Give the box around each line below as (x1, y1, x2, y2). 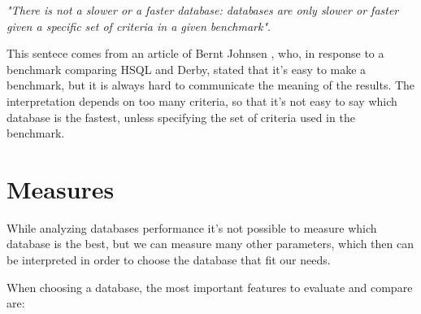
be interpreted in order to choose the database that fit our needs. (7, 251, 331, 268)
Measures (7, 172, 115, 205)
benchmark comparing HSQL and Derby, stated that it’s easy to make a (7, 60, 367, 77)
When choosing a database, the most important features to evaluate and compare (7, 278, 413, 295)
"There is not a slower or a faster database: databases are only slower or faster (7, 2, 399, 18)
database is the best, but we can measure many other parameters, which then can (7, 235, 414, 252)
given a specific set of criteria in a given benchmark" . (7, 17, 271, 34)
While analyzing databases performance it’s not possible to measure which (7, 219, 377, 236)
